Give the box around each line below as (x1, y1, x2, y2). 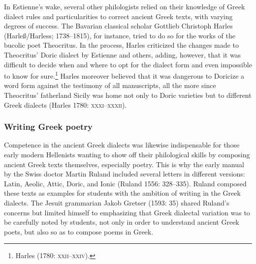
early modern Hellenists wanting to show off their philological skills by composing (4, 149, 250, 159)
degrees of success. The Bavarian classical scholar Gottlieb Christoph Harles (4, 21, 233, 31)
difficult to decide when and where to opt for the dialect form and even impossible (4, 59, 252, 69)
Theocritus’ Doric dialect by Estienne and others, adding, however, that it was (4, 49, 241, 59)
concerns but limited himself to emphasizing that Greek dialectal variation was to (4, 207, 250, 217)
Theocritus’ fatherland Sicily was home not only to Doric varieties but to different (4, 90, 252, 100)
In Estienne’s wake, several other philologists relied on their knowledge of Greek (4, 1, 245, 11)
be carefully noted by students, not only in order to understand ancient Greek (4, 217, 239, 227)
